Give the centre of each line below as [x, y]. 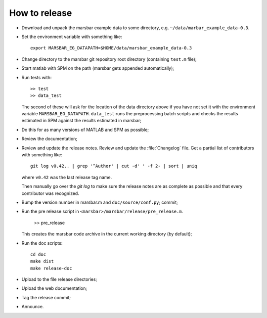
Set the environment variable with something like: [72, 37]
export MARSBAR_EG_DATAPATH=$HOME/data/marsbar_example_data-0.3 [111, 48]
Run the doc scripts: [42, 243]
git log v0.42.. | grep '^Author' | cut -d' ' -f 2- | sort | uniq [114, 166]
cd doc [38, 254]
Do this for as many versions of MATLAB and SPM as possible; [85, 130]
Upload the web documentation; [54, 288]
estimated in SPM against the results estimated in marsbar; [82, 121]
